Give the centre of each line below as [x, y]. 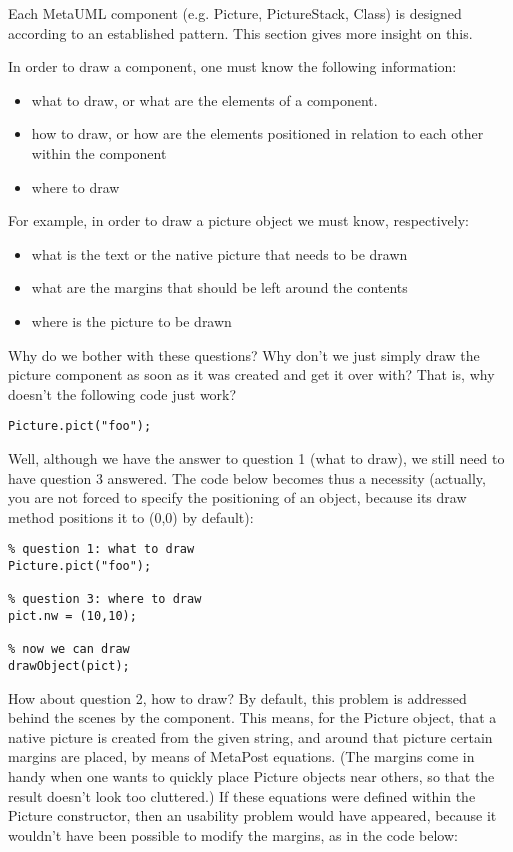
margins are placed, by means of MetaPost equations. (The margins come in [241, 756]
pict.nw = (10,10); [72, 615]
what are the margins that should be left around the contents [219, 287]
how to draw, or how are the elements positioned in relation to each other [257, 133]
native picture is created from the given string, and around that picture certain [250, 736]
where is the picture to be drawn [131, 320]
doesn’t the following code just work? [122, 393]
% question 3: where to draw [105, 599]
